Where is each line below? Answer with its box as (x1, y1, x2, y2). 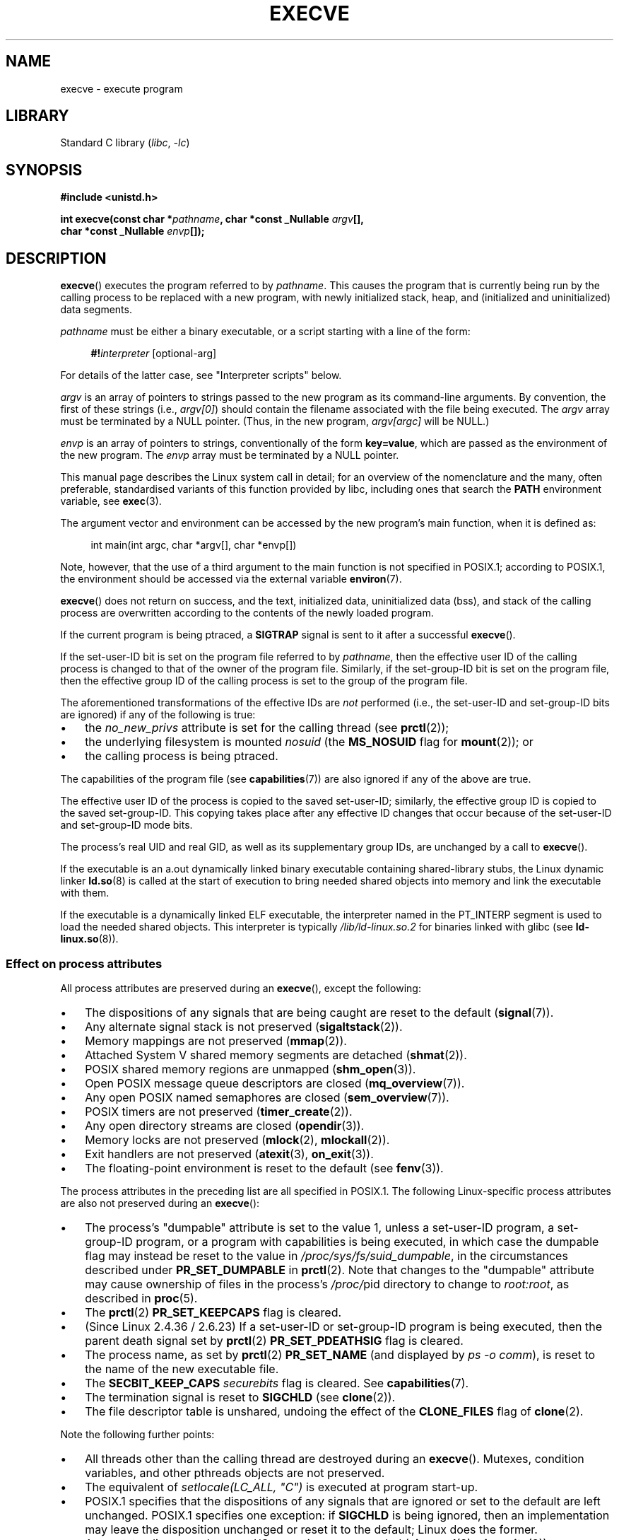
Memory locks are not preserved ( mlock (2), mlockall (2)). (85, 1132, 390, 1147)
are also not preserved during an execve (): (60, 1196, 260, 1209)
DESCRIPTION (6, 249, 107, 267)
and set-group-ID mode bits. (60, 819, 193, 832)
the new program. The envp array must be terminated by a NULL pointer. (60, 449, 399, 462)
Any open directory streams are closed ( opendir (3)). (85, 1118, 365, 1133)
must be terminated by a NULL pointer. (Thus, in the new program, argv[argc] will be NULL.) (60, 415, 490, 428)
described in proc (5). (85, 1290, 198, 1305)
